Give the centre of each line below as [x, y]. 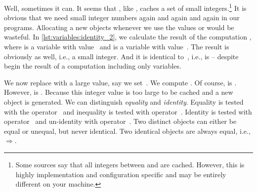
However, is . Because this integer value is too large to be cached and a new [119, 92]
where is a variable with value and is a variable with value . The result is [117, 47]
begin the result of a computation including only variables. [93, 66]
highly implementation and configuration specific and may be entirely [121, 174]
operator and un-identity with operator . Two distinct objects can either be [120, 121]
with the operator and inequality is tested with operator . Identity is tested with [128, 111]
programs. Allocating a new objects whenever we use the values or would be [119, 27]
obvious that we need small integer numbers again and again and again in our [122, 18]
